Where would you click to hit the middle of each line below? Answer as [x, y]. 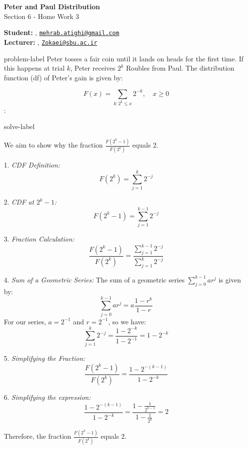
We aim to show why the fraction [53, 145]
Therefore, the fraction [38, 436]
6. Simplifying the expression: [47, 397]
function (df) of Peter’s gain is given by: [64, 77]
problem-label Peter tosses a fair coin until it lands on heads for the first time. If [124, 58]
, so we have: [127, 321]
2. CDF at [19, 202]
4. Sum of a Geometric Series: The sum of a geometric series [94, 279]
